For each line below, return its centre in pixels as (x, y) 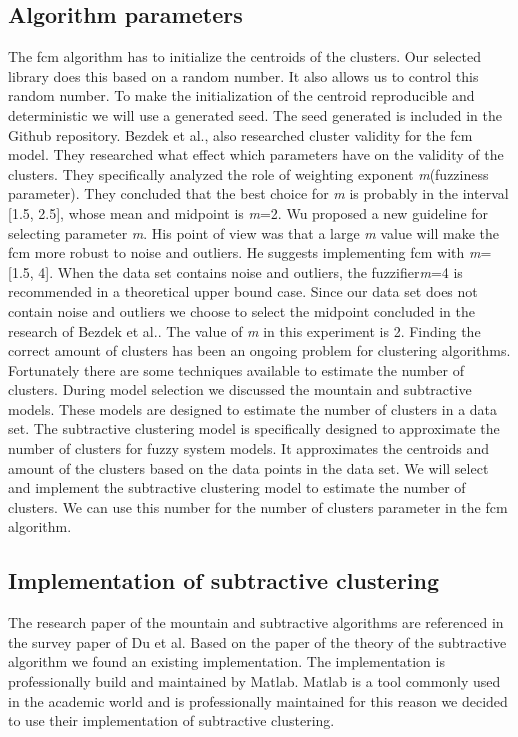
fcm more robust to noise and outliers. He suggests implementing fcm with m (244, 252)
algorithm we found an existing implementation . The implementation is (226, 661)
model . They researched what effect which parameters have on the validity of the (256, 154)
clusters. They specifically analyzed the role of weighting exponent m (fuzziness (248, 173)
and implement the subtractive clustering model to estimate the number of (237, 487)
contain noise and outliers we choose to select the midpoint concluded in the (241, 310)
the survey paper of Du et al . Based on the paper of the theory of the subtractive (257, 641)
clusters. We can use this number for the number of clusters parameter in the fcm (258, 506)
